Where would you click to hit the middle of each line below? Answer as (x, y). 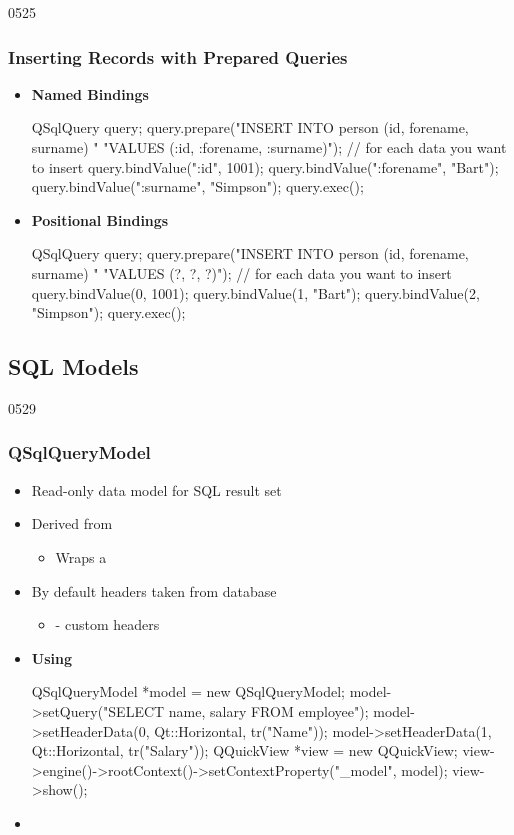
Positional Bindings (100, 219)
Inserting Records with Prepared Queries (178, 56)
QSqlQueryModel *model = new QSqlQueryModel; (188, 691)
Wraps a (81, 556)
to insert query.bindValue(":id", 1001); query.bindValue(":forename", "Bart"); (265, 166)
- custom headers (107, 624)
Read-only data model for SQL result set (156, 489)
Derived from (72, 523)
